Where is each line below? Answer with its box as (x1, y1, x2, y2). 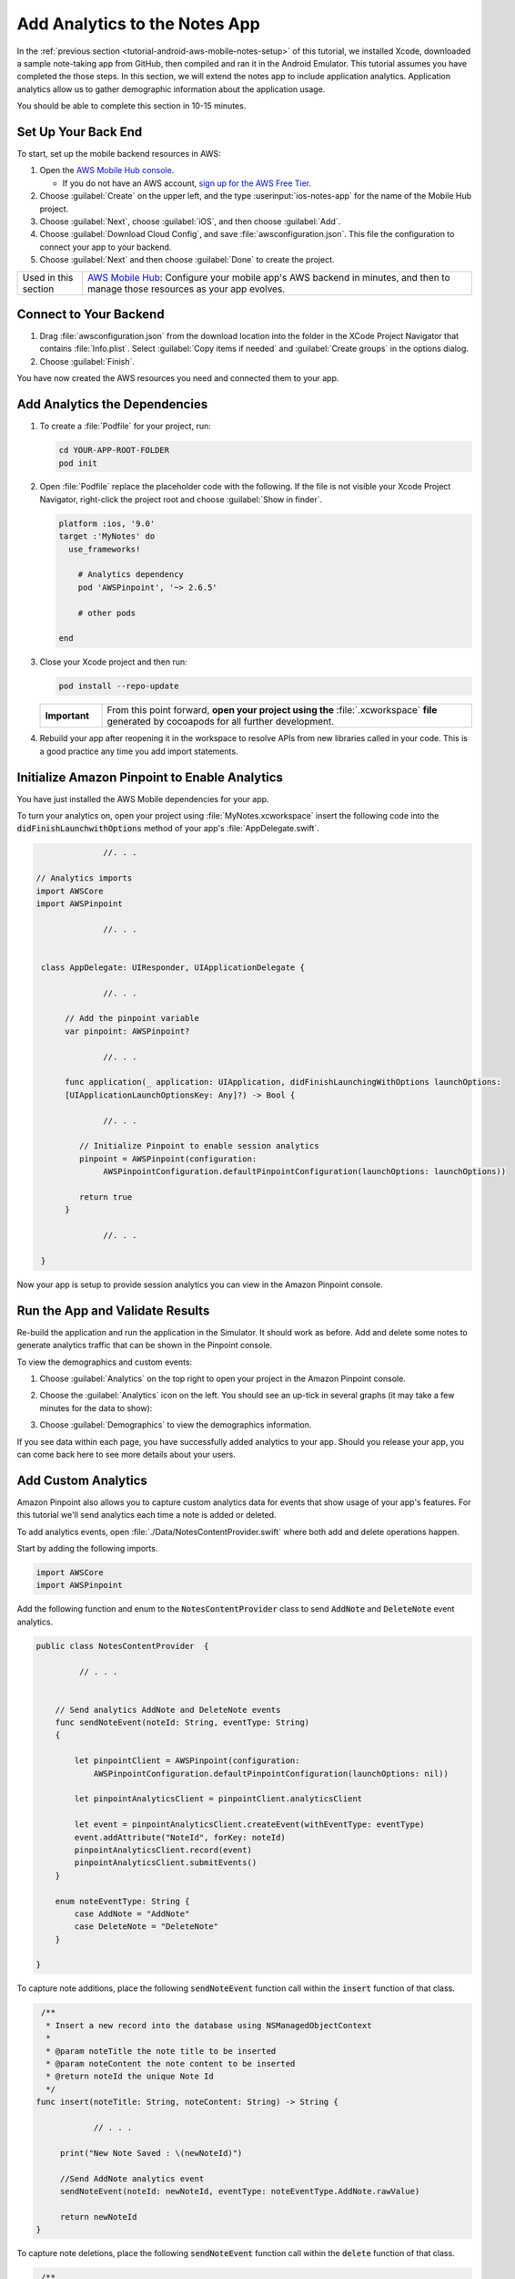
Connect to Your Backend (16, 306, 165, 322)
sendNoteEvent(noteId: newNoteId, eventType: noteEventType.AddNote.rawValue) (59, 2186, 420, 2196)
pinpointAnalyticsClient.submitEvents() (74, 1858, 257, 1868)
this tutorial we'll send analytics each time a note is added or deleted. (16, 1510, 277, 1521)
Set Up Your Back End (16, 124, 143, 139)
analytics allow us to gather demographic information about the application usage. (16, 83, 326, 95)
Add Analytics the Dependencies (16, 397, 208, 412)
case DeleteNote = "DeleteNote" (74, 1922, 218, 1932)
